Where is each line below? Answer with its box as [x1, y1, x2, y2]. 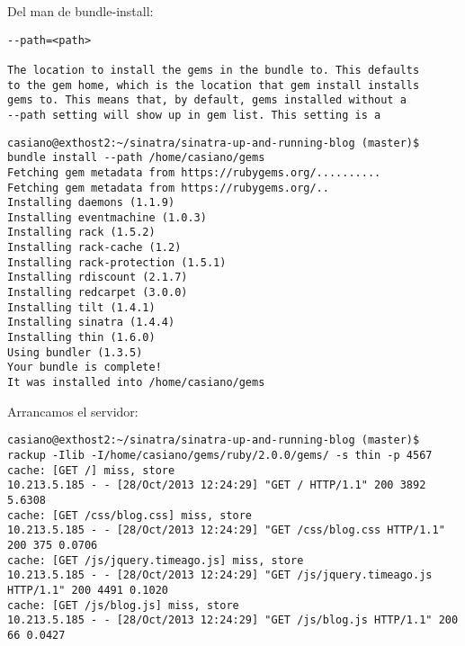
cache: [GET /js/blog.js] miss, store [7, 598, 239, 612]
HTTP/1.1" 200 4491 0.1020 [7, 583, 168, 597]
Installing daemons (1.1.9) [7, 196, 175, 210]
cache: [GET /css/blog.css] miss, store [7, 508, 253, 522]
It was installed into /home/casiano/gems [7, 376, 265, 390]
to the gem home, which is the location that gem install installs [7, 78, 420, 92]
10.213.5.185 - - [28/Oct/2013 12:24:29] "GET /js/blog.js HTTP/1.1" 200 [7, 614, 459, 627]
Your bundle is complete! [7, 361, 162, 374]
